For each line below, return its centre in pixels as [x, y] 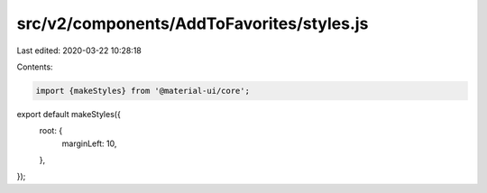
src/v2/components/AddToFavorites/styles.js [193, 23]
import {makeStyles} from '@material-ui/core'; [142, 91]
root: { [51, 131]
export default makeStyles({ [69, 114]
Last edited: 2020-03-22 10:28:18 [79, 51]
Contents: [35, 67]
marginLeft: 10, [89, 143]
